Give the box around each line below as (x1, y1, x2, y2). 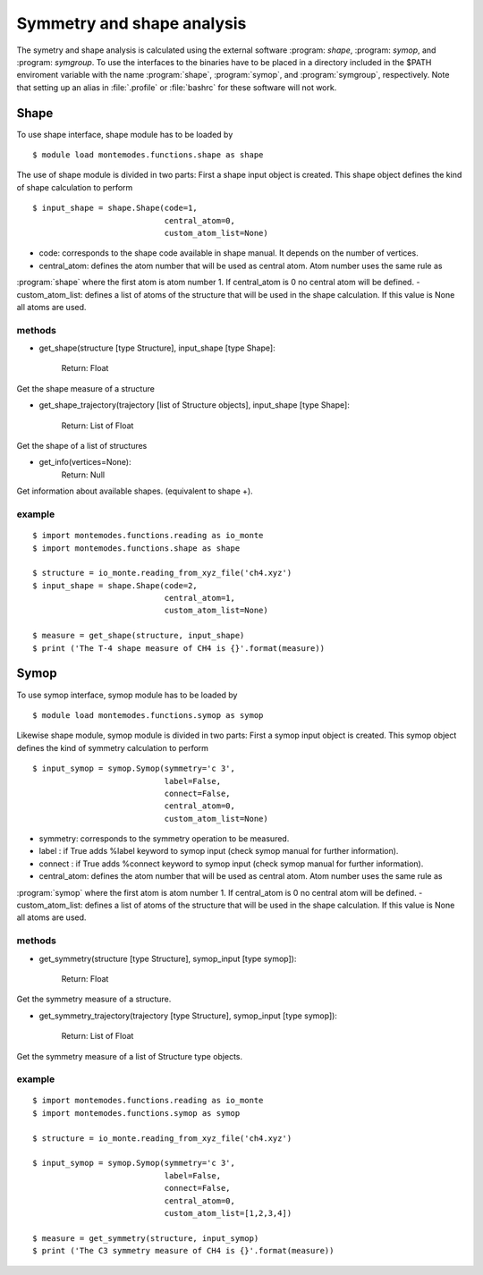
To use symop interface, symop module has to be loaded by (16, 689, 238, 700)
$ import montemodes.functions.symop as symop (32, 1108, 241, 1118)
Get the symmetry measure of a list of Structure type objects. (16, 1051, 243, 1061)
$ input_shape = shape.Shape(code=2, (32, 580, 199, 590)
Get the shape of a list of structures (16, 441, 148, 452)
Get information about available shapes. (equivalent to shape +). (16, 486, 254, 496)
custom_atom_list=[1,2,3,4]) (164, 1208, 292, 1218)
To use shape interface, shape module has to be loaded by (16, 129, 233, 139)
